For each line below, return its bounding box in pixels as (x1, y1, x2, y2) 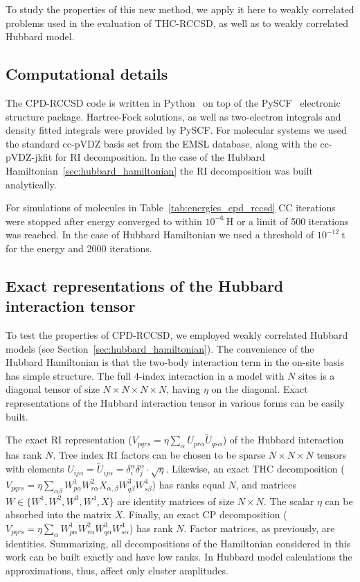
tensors (316, 448, 347, 462)
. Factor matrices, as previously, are (183, 520, 335, 535)
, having (166, 382, 201, 396)
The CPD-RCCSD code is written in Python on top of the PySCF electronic (6, 95, 341, 109)
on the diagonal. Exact (211, 382, 308, 396)
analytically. (6, 177, 57, 191)
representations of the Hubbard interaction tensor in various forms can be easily (6, 396, 345, 410)
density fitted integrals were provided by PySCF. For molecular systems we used (6, 123, 347, 137)
